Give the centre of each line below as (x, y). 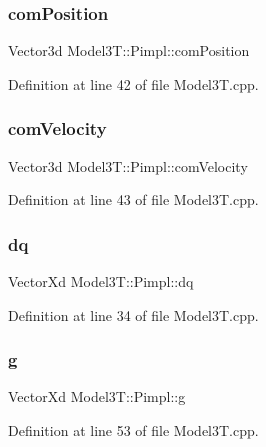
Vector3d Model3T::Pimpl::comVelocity (128, 165)
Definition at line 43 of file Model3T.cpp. (133, 199)
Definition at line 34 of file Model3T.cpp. (133, 314)
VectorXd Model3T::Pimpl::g (97, 396)
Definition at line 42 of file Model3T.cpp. (133, 83)
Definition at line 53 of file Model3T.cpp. (133, 430)
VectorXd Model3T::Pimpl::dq (101, 281)
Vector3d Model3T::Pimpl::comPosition (129, 50)
